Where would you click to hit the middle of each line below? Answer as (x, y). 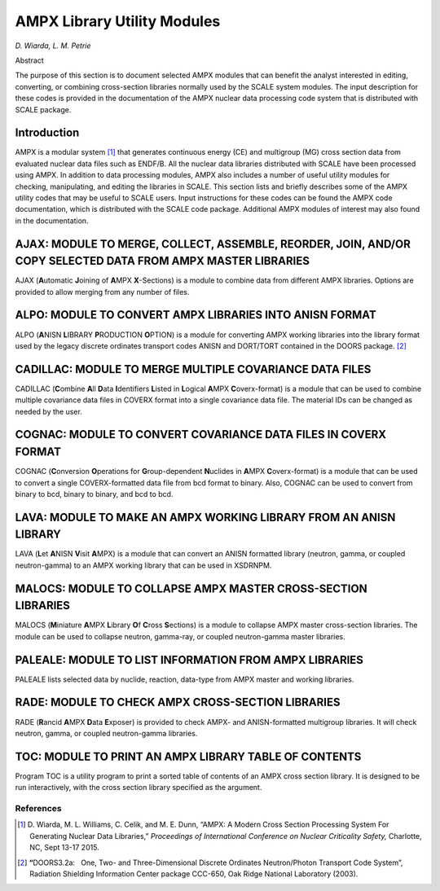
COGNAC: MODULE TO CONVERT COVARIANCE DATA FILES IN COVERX (201, 435)
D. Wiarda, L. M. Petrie (53, 46)
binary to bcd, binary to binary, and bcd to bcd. (94, 494)
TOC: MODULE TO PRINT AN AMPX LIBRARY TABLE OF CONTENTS (188, 756)
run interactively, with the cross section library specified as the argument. (139, 788)
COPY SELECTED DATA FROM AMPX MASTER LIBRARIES (162, 261)
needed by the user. (49, 411)
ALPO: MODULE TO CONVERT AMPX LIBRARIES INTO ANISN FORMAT (196, 315)
